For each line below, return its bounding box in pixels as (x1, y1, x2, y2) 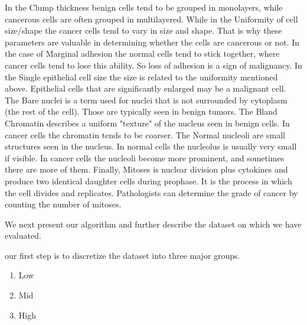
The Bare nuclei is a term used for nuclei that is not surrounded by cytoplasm (5, 93, 288, 106)
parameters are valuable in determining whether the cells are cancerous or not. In (5, 35, 300, 48)
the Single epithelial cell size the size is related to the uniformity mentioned (5, 70, 278, 83)
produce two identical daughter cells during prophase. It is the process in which (5, 174, 292, 187)
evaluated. (5, 229, 41, 242)
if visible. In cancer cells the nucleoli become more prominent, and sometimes (5, 151, 285, 164)
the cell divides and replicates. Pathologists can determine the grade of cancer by (5, 186, 298, 199)
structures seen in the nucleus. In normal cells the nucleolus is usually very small (5, 140, 297, 152)
